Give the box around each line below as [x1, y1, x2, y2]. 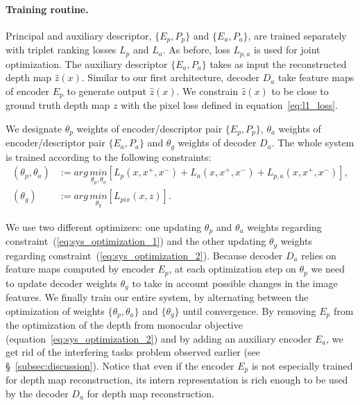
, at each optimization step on [169, 261, 296, 276]
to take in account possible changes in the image [132, 275, 338, 290]
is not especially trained [251, 358, 353, 372]
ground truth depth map [6, 98, 110, 112]
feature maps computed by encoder [6, 261, 155, 276]
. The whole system [271, 135, 354, 150]
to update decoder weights [6, 275, 118, 290]
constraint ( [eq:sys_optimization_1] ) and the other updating [6, 234, 266, 248]
